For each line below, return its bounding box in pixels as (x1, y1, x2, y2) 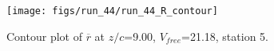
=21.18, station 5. (181, 27, 268, 44)
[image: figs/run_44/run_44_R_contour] (6, 5, 218, 16)
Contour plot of (6, 27, 82, 44)
